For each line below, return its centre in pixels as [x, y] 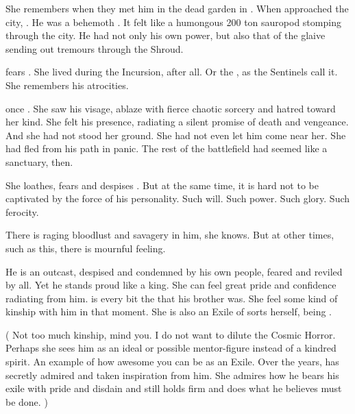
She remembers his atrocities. [67, 85]
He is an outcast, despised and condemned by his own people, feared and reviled [174, 271]
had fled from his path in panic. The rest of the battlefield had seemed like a [167, 148]
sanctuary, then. [39, 161]
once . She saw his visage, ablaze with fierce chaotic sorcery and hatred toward [171, 108]
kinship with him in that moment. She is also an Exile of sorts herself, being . [169, 312]
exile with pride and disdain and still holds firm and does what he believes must [174, 388]
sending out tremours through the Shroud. [95, 48]
